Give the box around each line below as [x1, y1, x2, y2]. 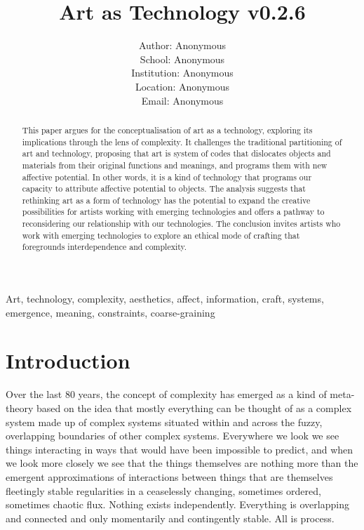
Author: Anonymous [138, 38, 227, 53]
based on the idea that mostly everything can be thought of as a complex [36, 401, 352, 416]
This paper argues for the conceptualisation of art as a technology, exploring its [22, 124, 313, 135]
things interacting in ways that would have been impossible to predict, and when [6, 442, 353, 456]
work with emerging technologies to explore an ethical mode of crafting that [22, 229, 300, 241]
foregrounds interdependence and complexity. [22, 241, 187, 253]
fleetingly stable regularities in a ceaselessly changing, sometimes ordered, [6, 483, 321, 498]
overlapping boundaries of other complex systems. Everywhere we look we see [6, 428, 339, 443]
